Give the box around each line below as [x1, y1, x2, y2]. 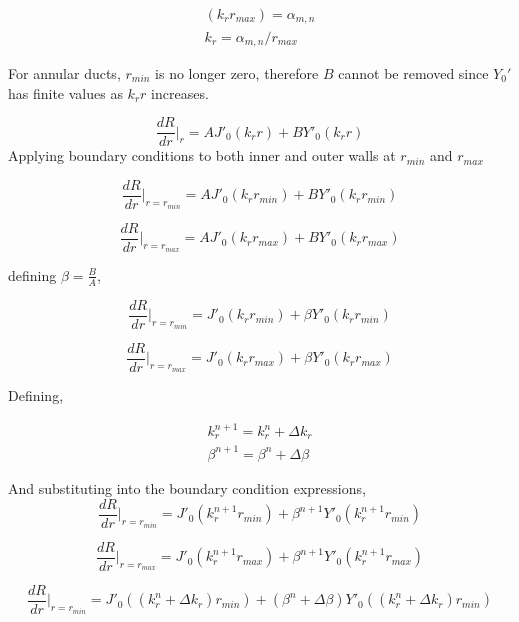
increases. [151, 82, 209, 103]
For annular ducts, [8, 62, 121, 83]
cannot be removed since [338, 62, 489, 83]
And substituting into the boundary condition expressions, [8, 478, 366, 498]
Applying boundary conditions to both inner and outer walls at [8, 145, 396, 166]
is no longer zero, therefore [155, 62, 319, 83]
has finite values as [8, 82, 123, 103]
